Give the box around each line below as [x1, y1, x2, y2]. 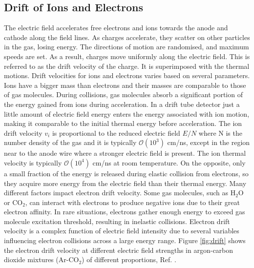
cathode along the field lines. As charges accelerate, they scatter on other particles [4, 32, 250, 42]
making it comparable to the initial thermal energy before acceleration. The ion [4, 118, 242, 128]
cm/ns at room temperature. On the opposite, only [92, 157, 246, 167]
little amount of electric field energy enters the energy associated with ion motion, [4, 108, 250, 119]
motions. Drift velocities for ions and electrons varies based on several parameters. [4, 70, 250, 81]
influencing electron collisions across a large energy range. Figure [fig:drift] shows [4, 235, 246, 246]
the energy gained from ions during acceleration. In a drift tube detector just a [4, 99, 240, 109]
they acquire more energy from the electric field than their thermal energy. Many [4, 178, 247, 188]
